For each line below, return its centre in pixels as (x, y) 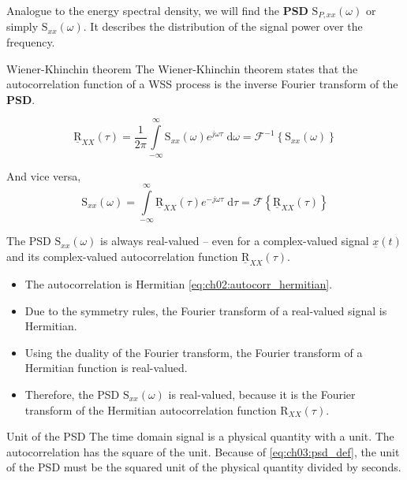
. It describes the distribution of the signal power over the (223, 26)
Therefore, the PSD (72, 394)
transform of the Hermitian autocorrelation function (151, 409)
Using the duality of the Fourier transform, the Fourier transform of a (194, 352)
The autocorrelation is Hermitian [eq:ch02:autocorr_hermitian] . (179, 284)
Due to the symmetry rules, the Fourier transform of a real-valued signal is (206, 310)
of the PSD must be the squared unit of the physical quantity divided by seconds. (204, 467)
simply (22, 26)
